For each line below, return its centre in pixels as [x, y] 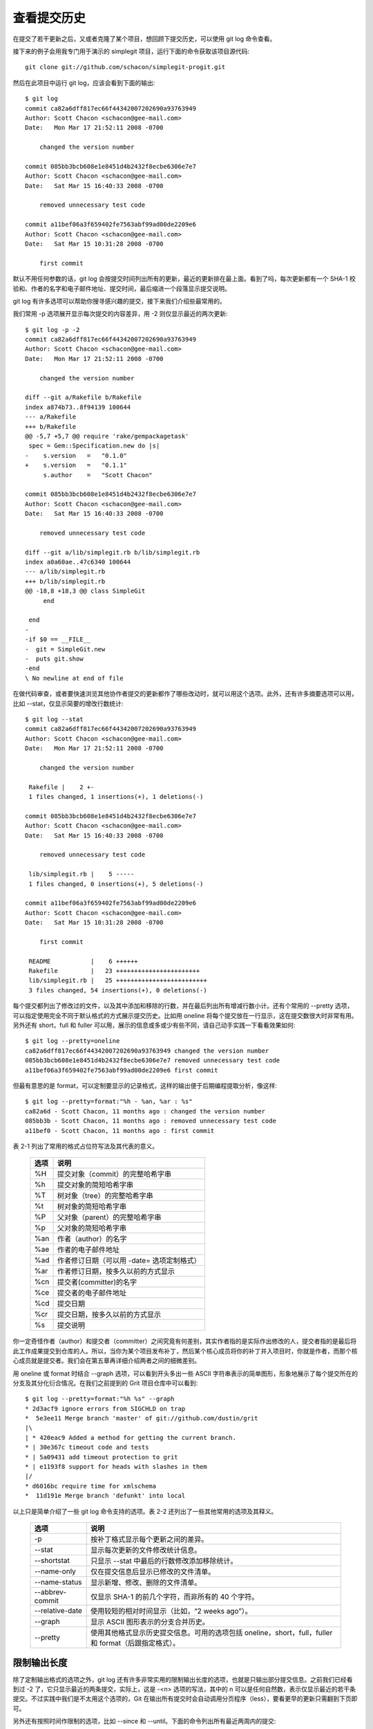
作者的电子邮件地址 [88, 1250]
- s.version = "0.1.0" [76, 455]
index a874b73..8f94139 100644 [78, 407]
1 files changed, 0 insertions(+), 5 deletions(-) [116, 884]
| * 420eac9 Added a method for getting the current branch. [131, 1437]
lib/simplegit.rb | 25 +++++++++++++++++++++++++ [118, 981]
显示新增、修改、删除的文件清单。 [146, 1582]
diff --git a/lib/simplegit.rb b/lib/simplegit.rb [113, 552]
